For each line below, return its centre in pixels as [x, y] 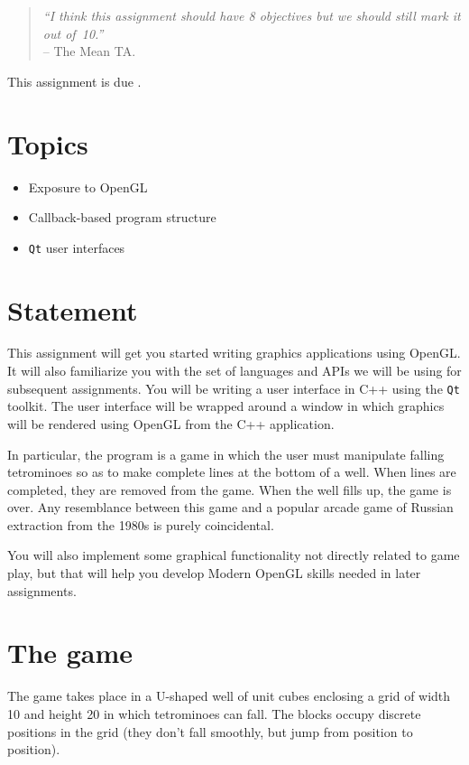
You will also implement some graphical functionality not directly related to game [234, 555]
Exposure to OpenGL [88, 187]
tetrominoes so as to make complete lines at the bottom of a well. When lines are [232, 472]
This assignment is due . [74, 81]
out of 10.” [73, 33]
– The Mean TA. [89, 51]
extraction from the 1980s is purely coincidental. [141, 524]
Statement [73, 309]
